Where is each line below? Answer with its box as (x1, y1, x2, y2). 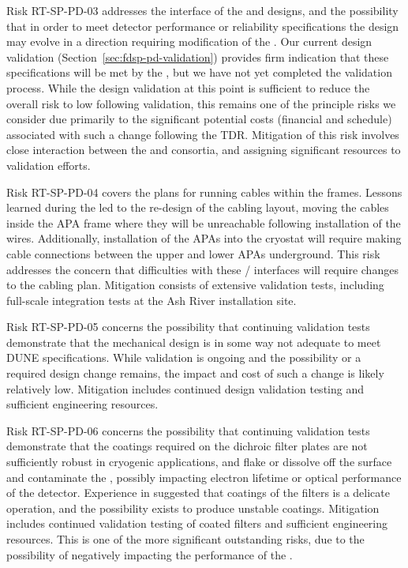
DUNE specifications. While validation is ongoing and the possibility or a (6, 349, 361, 366)
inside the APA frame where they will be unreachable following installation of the (6, 214, 401, 231)
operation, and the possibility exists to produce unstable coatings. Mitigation (6, 499, 380, 516)
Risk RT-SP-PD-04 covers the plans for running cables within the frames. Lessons (6, 183, 402, 200)
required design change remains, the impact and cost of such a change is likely (6, 365, 384, 382)
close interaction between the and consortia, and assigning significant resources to (6, 141, 401, 158)
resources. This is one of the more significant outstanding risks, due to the (6, 531, 365, 547)
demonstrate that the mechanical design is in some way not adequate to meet (6, 333, 381, 350)
